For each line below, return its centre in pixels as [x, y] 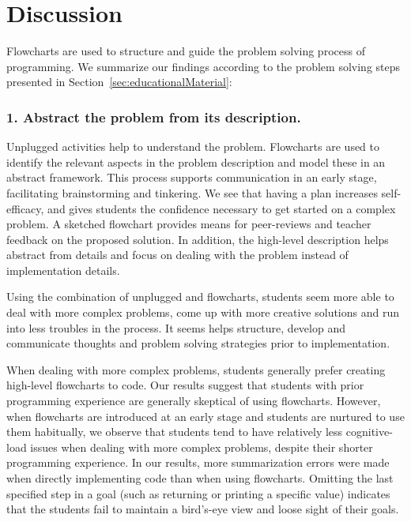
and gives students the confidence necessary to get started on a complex [222, 208]
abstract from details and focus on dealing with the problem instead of [177, 255]
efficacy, [25, 208]
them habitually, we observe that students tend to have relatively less [175, 432]
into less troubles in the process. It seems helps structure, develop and [176, 327]
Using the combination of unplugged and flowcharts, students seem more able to [200, 297]
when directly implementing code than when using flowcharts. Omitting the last [200, 478]
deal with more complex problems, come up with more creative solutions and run [203, 312]
